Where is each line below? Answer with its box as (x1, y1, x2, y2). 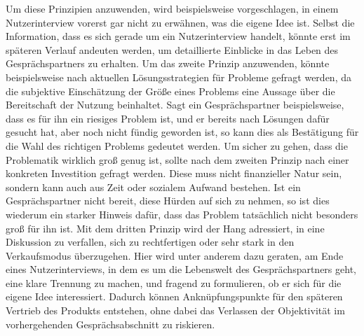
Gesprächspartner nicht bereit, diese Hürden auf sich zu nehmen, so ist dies (6, 193, 330, 208)
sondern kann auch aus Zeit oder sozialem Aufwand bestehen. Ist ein (6, 179, 301, 194)
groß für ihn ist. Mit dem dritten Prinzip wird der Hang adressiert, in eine (6, 220, 325, 235)
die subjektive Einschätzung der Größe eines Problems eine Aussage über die (6, 83, 335, 98)
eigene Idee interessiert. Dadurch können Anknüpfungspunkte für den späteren (6, 289, 343, 304)
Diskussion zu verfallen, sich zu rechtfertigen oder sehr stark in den (6, 234, 295, 249)
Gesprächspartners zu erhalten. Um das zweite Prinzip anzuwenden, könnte (6, 56, 330, 71)
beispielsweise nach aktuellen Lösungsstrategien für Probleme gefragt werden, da (6, 69, 351, 84)
